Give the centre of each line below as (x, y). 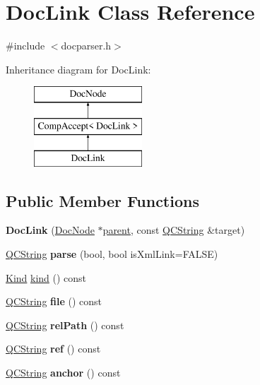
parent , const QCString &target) (174, 230)
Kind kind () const (46, 277)
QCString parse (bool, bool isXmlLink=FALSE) (112, 254)
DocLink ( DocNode (50, 230)
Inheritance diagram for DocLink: (78, 69)
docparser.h (86, 46)
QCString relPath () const (65, 325)
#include (25, 46)
